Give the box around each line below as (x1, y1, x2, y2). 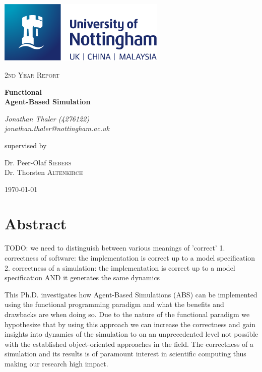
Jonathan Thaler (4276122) (5, 113, 90, 123)
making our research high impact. (5, 358, 108, 368)
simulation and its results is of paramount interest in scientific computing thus (5, 348, 246, 359)
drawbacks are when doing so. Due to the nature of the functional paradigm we (5, 308, 250, 319)
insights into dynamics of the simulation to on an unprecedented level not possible (5, 329, 258, 339)
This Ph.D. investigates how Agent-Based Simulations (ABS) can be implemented (5, 289, 257, 299)
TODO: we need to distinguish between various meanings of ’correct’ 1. (5, 242, 225, 253)
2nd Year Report (5, 69, 60, 80)
